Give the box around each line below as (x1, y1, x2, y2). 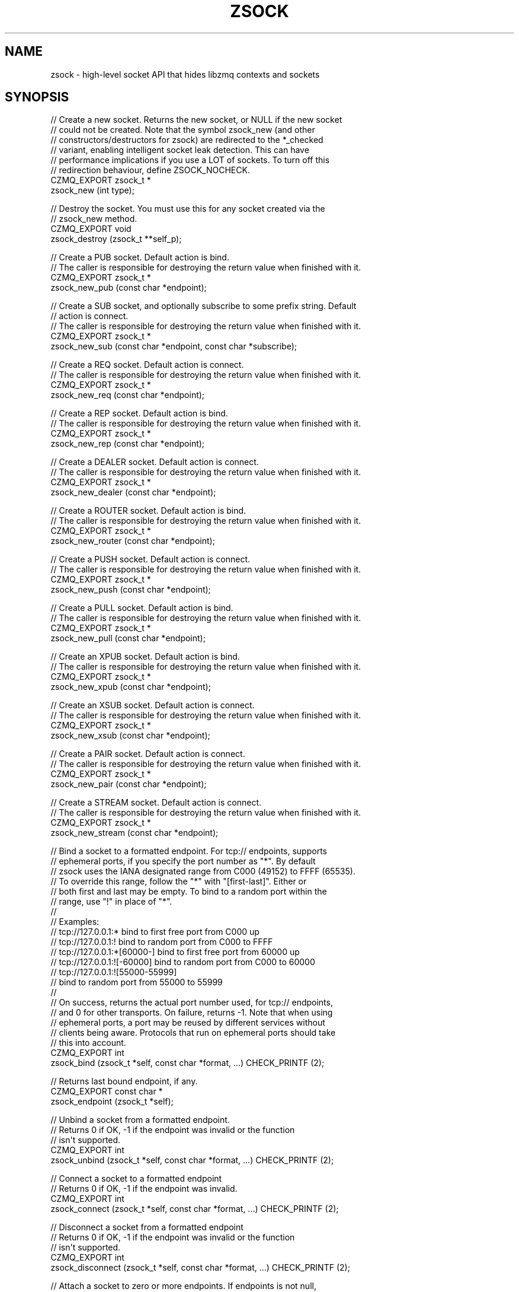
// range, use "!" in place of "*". (50, 896, 172, 907)
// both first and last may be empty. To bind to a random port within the (50, 886, 327, 897)
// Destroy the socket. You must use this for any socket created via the (50, 203, 325, 214)
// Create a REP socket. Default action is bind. (50, 408, 228, 419)
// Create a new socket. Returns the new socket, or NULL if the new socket (50, 114, 342, 125)
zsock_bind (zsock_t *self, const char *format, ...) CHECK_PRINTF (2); (50, 1058, 325, 1068)
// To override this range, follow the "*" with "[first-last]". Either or (50, 876, 307, 887)
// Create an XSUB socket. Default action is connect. (50, 700, 255, 711)
